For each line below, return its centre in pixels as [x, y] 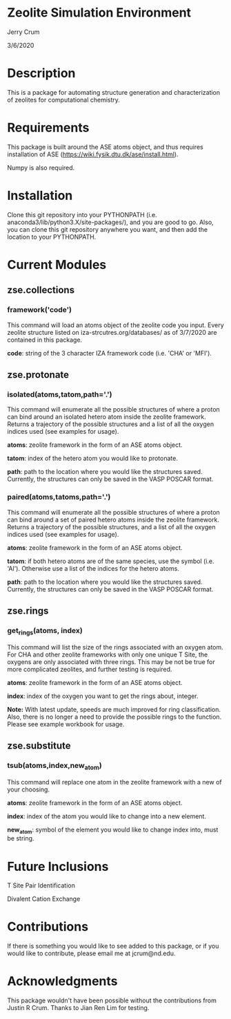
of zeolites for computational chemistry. [64, 100]
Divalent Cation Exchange [44, 899]
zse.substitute [39, 745]
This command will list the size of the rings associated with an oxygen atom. [115, 647]
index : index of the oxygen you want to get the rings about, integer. [103, 696]
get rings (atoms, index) [45, 631]
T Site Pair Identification [41, 885]
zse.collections [41, 290]
